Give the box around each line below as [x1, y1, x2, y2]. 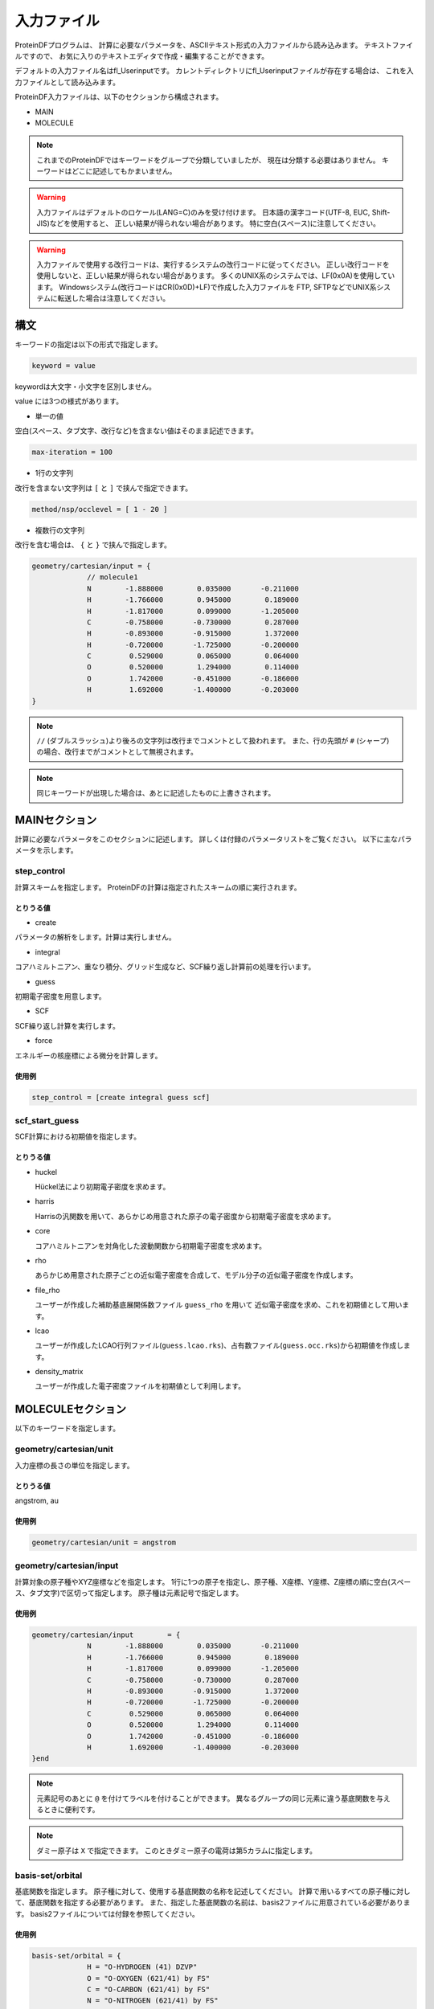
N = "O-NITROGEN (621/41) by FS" [87, 1996, 219, 2005]
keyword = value [31, 362, 96, 370]
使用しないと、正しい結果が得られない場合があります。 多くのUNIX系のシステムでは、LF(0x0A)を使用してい [36, 271, 395, 280]
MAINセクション [14, 812, 97, 827]
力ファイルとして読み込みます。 [14, 77, 121, 87]
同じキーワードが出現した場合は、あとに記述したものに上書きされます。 [36, 788, 276, 798]
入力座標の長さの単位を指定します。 [14, 1460, 134, 1470]
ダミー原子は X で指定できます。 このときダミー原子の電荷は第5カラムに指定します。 [36, 1845, 317, 1856]
